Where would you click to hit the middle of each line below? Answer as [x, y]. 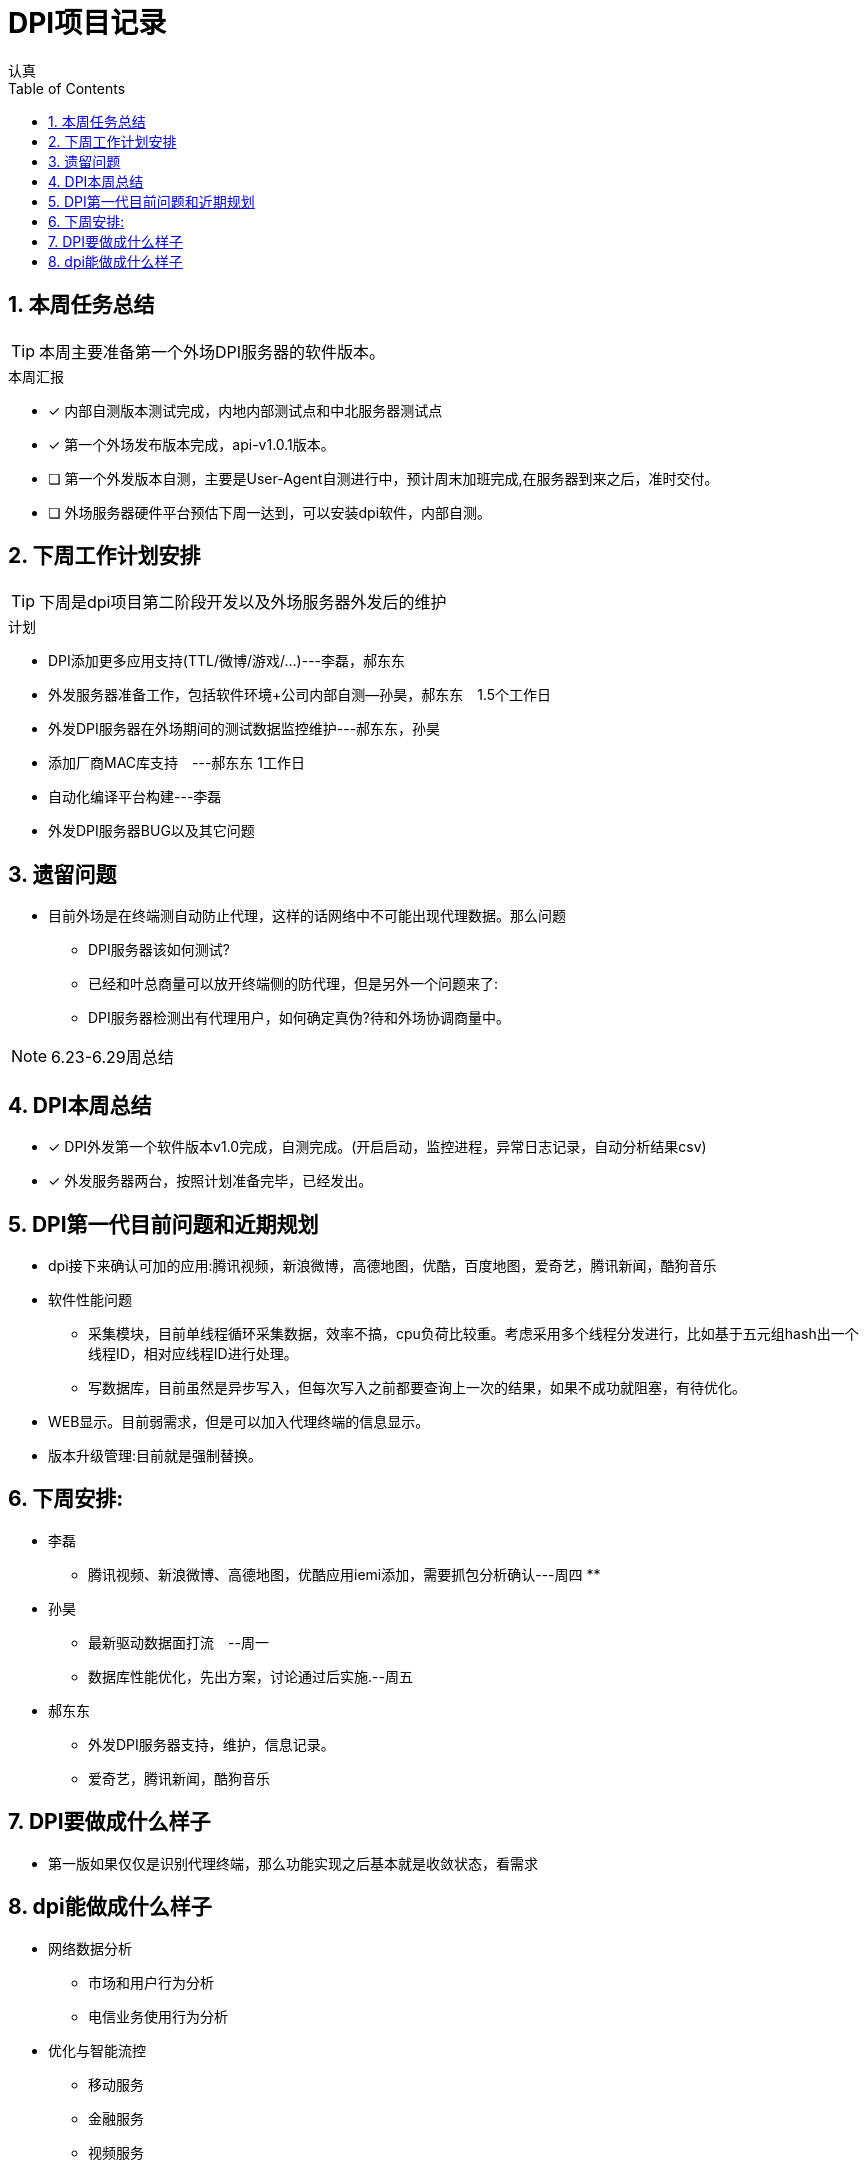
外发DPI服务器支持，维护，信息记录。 [211, 1744]
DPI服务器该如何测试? [159, 950]
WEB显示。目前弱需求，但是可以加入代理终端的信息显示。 [239, 1421]
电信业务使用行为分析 [158, 2016]
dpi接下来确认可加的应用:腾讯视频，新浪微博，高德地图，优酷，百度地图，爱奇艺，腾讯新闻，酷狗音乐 [382, 1265]
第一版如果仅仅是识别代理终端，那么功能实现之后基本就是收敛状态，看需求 [293, 1863]
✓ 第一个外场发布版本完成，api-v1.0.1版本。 [191, 444]
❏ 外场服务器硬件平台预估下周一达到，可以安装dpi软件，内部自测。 [270, 512]
